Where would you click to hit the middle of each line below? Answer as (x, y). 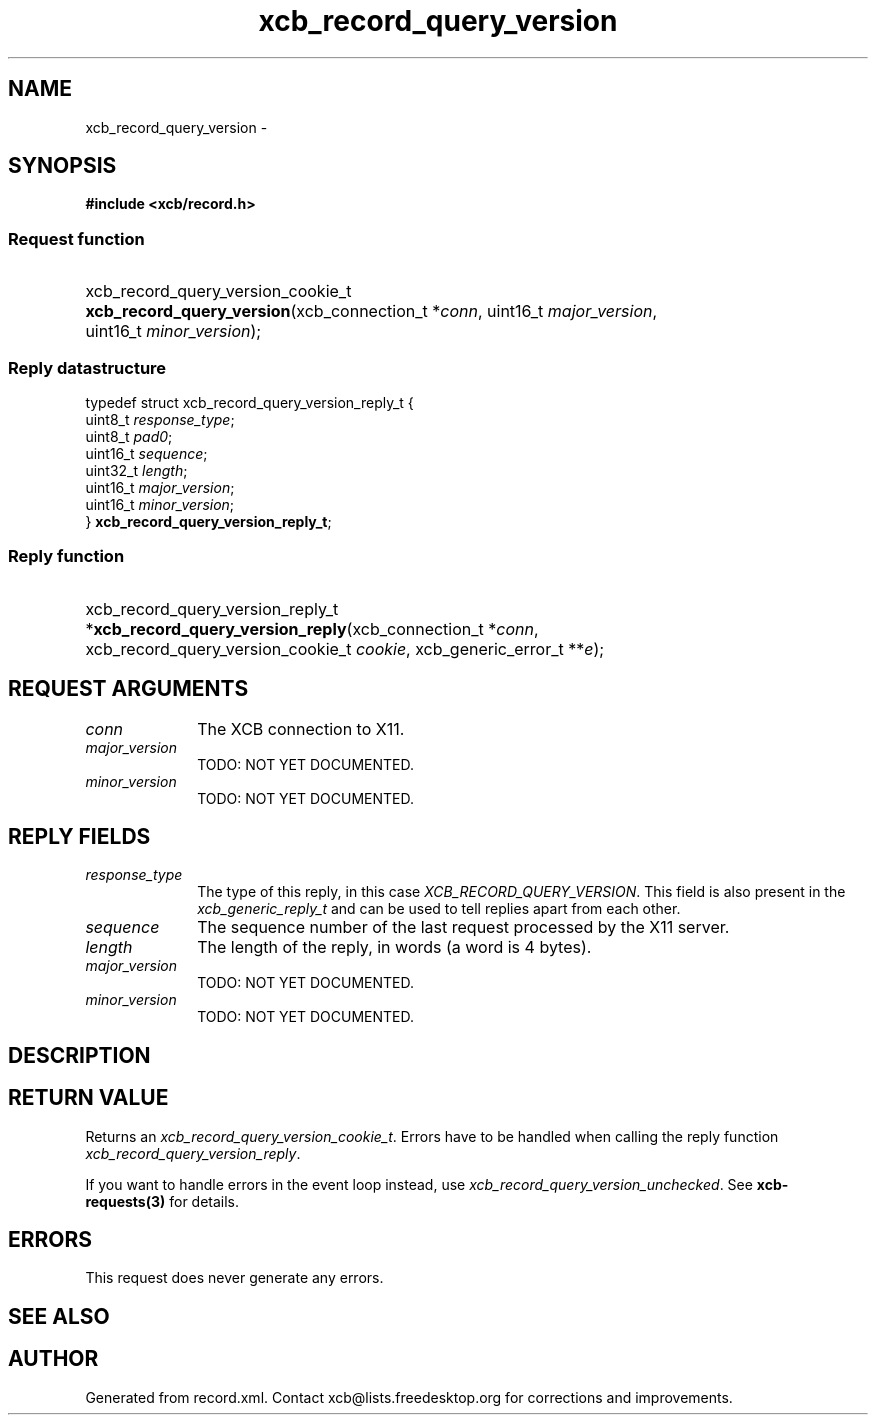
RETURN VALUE (88, 1098)
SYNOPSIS (62, 166)
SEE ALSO (59, 1316)
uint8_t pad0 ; (129, 436)
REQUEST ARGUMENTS (128, 689)
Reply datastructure (87, 367)
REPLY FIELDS (79, 836)
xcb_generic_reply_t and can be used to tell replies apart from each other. (439, 909)
